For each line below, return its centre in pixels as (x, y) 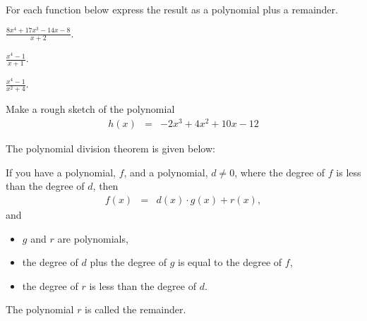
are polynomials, (93, 238)
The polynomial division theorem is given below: (110, 149)
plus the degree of (128, 262)
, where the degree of (280, 172)
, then (106, 186)
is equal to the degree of (230, 262)
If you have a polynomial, (61, 172)
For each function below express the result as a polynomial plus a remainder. (172, 9)
